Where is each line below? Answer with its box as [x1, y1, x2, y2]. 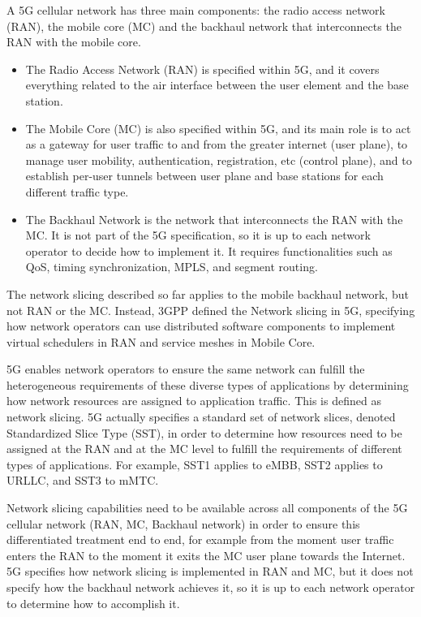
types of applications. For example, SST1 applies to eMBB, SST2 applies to [6, 455, 383, 472]
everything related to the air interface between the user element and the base [25, 76, 409, 93]
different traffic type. [25, 183, 129, 200]
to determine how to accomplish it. [6, 594, 180, 611]
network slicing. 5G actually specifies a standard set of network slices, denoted [6, 408, 396, 425]
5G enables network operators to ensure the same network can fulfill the [6, 360, 365, 378]
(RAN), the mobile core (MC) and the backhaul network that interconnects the [6, 17, 402, 34]
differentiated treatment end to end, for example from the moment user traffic [6, 531, 394, 548]
